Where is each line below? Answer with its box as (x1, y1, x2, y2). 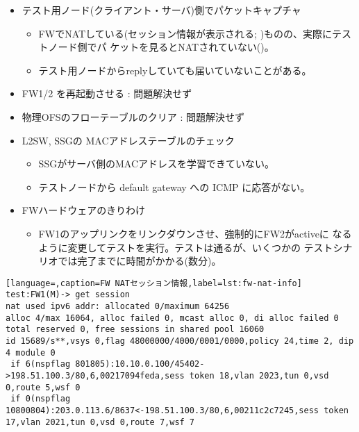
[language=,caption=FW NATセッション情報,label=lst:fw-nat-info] (6, 278, 302, 288)
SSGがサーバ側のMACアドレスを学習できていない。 (38, 156, 275, 171)
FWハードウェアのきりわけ (22, 203, 145, 217)
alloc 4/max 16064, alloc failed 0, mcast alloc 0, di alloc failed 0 (6, 313, 339, 323)
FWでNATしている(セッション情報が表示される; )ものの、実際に (38, 26, 333, 40)
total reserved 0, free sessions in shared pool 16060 (6, 324, 265, 335)
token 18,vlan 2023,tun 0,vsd (189, 370, 329, 381)
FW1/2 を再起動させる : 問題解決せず (22, 86, 192, 101)
